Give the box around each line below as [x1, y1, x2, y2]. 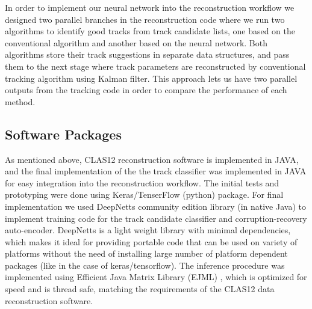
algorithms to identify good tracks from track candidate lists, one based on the [5, 25, 295, 37]
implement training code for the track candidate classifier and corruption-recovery [5, 212, 307, 224]
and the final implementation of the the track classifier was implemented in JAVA [5, 165, 307, 177]
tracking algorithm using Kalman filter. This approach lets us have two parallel [5, 72, 298, 84]
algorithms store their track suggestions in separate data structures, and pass [5, 48, 290, 61]
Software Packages [5, 124, 122, 143]
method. [5, 95, 36, 108]
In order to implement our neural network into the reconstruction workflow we [5, 1, 295, 13]
